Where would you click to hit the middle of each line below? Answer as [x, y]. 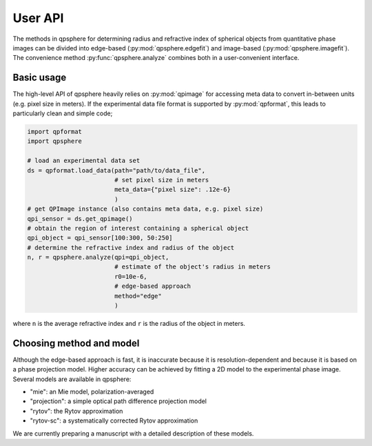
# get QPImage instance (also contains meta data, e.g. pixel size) [145, 209]
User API [38, 18]
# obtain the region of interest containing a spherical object [138, 228]
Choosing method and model [76, 343]
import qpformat [55, 132]
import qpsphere [55, 141]
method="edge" [138, 296]
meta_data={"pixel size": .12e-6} [172, 190]
